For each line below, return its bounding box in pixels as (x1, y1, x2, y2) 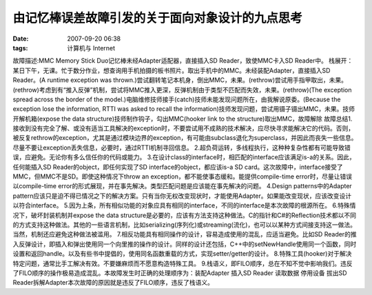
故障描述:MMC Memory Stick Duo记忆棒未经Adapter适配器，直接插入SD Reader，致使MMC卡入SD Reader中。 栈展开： (12, 57, 353, 65)
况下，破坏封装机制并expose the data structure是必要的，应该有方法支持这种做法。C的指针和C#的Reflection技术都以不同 (12, 211, 357, 219)
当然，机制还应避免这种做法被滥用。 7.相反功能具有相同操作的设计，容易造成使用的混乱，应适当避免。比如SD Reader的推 (12, 230, 358, 238)
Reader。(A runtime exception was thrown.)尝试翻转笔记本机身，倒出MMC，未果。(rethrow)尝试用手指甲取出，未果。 (12, 76, 348, 84)
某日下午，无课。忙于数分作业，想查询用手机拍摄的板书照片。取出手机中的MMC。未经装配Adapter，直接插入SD (12, 66, 331, 74)
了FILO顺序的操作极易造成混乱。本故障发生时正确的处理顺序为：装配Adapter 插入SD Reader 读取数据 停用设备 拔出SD (12, 269, 347, 277)
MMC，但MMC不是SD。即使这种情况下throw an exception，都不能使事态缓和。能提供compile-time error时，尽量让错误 (12, 172, 353, 181)
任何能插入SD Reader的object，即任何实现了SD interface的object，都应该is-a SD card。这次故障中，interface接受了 (12, 163, 344, 171)
